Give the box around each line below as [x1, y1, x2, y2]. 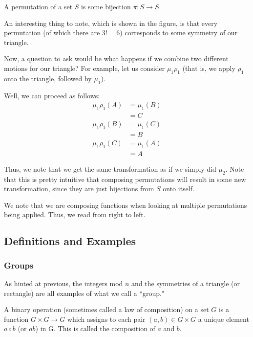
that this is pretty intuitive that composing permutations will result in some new [4, 174, 246, 184]
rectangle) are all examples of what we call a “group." [4, 288, 165, 298]
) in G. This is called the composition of [35, 323, 155, 334]
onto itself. [163, 183, 194, 194]
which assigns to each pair [67, 314, 146, 324]
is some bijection [81, 1, 131, 11]
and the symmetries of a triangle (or [131, 278, 240, 288]
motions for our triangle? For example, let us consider [4, 63, 165, 73]
